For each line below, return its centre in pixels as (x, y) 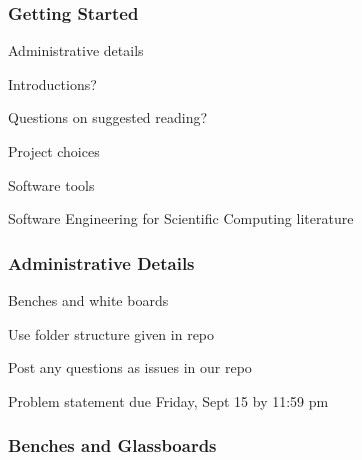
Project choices (54, 151)
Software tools (51, 184)
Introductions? (52, 83)
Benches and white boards (88, 300)
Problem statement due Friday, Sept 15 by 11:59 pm (168, 400)
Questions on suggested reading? (108, 117)
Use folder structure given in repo (111, 333)
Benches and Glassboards (112, 445)
